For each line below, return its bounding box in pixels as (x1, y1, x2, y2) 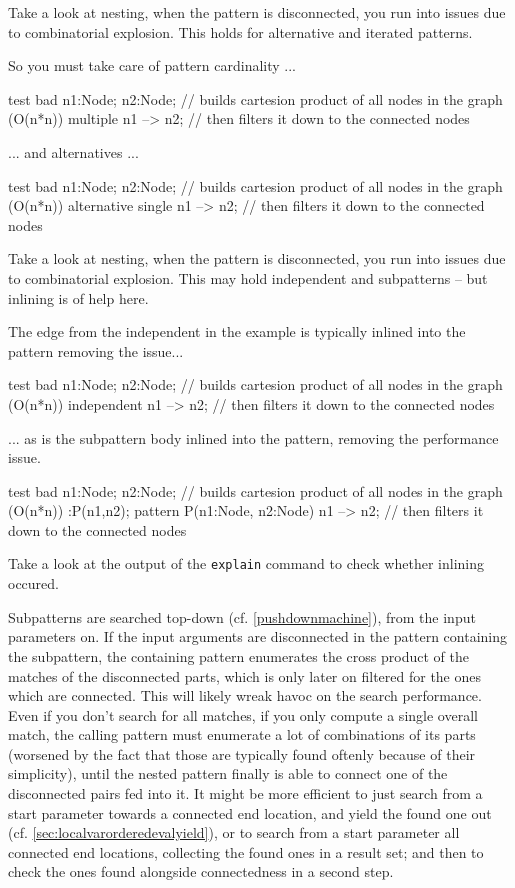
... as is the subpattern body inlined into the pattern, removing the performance (8, 427, 499, 448)
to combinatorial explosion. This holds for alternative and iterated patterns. (8, 21, 473, 42)
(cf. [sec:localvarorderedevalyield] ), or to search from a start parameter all (8, 822, 460, 843)
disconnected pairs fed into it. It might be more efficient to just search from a (8, 783, 483, 804)
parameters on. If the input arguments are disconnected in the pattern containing (8, 626, 507, 647)
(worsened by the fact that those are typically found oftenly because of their (8, 743, 476, 764)
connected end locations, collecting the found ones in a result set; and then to (8, 841, 484, 862)
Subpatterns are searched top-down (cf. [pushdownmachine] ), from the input (8, 606, 476, 627)
